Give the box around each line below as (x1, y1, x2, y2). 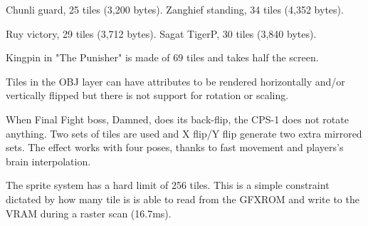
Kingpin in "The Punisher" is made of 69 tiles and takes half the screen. (6, 50, 319, 65)
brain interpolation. (6, 153, 91, 168)
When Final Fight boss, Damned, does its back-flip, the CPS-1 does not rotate (6, 111, 349, 126)
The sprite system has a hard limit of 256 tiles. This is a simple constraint (6, 178, 330, 192)
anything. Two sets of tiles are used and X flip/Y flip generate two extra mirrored (6, 125, 362, 140)
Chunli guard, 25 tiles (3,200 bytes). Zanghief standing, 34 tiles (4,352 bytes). (6, 2, 344, 16)
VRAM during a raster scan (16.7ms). (6, 205, 172, 220)
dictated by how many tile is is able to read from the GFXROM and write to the (6, 191, 359, 206)
